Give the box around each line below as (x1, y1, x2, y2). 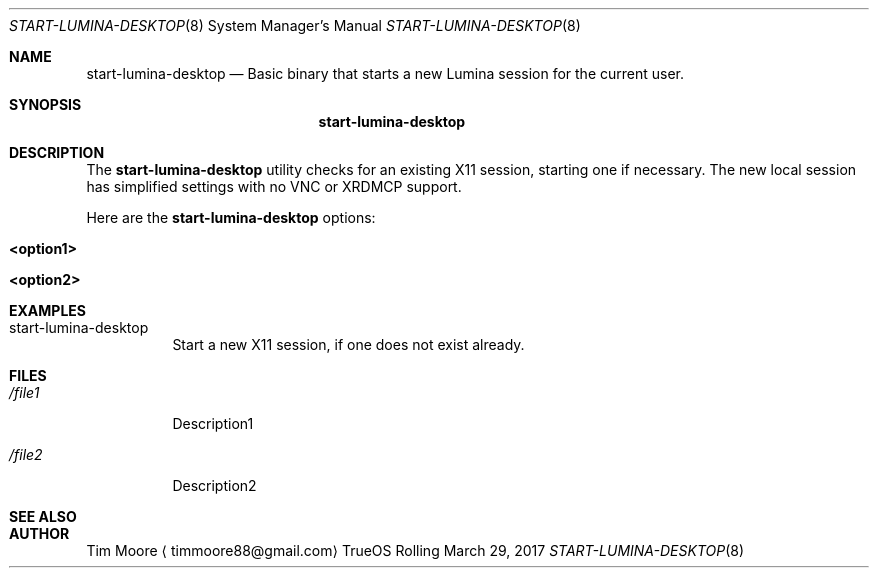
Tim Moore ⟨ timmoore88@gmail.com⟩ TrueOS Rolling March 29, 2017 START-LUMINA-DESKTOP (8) (86, 542, 745, 559)
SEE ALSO (9, 508, 77, 525)
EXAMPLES (9, 302, 86, 319)
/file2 (9, 446, 43, 463)
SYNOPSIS (9, 96, 82, 113)
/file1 (9, 384, 40, 401)
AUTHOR (9, 525, 70, 542)
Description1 (172, 415, 254, 432)
